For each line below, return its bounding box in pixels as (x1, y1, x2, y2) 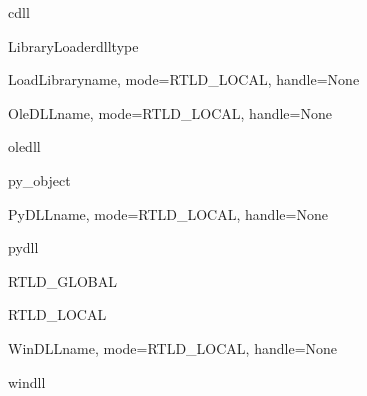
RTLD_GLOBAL (8, 270, 117, 291)
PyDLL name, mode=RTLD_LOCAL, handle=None (8, 203, 328, 224)
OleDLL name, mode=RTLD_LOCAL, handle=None (8, 102, 332, 123)
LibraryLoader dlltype (8, 35, 139, 56)
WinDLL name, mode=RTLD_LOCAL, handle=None (8, 337, 338, 358)
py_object (8, 169, 71, 190)
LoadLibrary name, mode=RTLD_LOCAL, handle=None (8, 69, 360, 90)
